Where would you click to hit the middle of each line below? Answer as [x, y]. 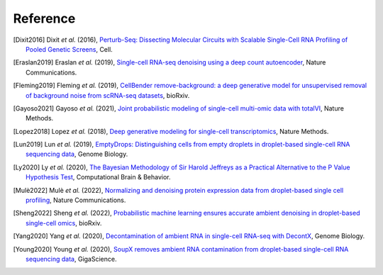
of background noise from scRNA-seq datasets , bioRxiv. [108, 95]
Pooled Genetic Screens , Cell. [69, 49]
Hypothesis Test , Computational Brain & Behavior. [98, 177]
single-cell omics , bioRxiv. [64, 223]
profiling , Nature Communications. [76, 200]
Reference [44, 18]
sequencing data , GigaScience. [71, 259]
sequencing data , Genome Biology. [77, 154]
